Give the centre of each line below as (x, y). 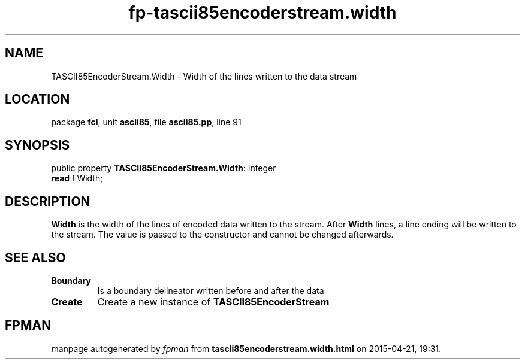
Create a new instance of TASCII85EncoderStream (213, 301)
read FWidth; (77, 178)
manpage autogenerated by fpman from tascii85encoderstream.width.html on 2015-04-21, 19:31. (246, 348)
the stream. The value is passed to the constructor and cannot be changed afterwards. (222, 235)
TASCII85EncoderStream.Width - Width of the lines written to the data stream (204, 76)
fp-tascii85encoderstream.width (262, 13)
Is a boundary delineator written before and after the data (211, 290)
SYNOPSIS (37, 145)
